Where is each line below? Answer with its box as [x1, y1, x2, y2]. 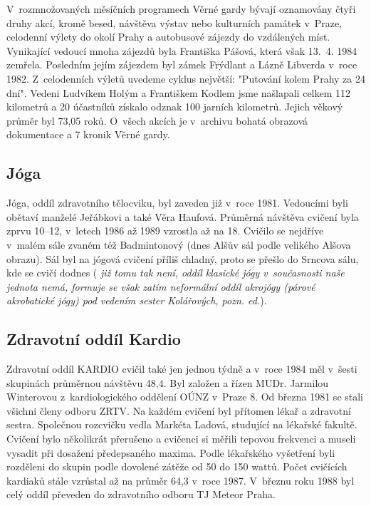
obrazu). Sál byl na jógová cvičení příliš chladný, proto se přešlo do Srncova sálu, [6, 251, 359, 266]
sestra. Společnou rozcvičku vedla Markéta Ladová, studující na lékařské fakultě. [6, 417, 357, 432]
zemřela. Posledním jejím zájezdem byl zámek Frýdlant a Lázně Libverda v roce [6, 57, 357, 72]
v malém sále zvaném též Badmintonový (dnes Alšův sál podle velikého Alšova [6, 237, 351, 252]
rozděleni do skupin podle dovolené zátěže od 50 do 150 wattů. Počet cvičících [6, 459, 348, 474]
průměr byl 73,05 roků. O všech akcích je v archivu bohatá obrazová [6, 113, 308, 128]
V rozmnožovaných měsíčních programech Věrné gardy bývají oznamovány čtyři [6, 1, 356, 16]
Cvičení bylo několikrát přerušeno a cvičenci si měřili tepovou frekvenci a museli [6, 431, 356, 446]
